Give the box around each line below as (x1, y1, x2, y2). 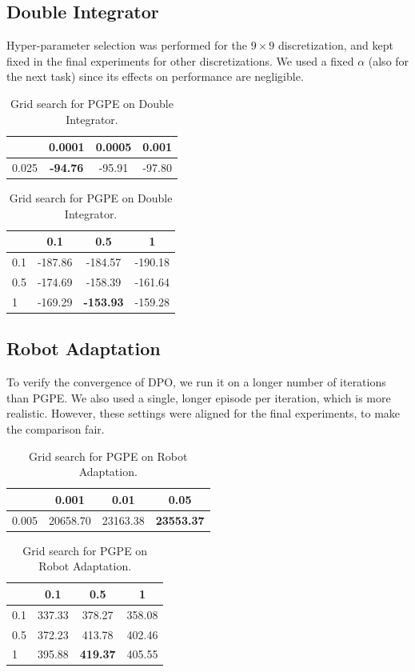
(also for (368, 52, 409, 69)
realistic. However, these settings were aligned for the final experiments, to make (6, 405, 401, 422)
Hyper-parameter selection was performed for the (6, 37, 247, 54)
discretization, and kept (277, 37, 393, 54)
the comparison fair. (6, 420, 105, 437)
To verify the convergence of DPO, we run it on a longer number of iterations (6, 374, 386, 390)
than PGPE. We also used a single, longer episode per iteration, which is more (6, 389, 391, 406)
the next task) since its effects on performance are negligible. (6, 68, 304, 85)
